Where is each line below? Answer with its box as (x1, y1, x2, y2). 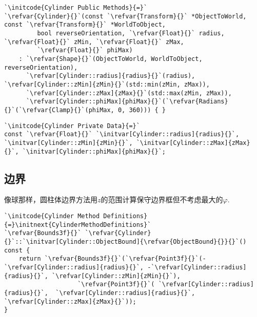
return (18, 255, 41, 263)
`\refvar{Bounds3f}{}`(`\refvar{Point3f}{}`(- (44, 255, 206, 263)
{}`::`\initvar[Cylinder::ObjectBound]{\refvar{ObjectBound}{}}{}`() (4, 238, 247, 245)
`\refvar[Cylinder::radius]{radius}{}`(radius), (26, 72, 195, 80)
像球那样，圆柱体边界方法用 (4, 194, 97, 205)
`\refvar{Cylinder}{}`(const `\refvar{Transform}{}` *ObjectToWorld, (4, 12, 247, 20)
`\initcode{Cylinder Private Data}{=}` (4, 122, 140, 130)
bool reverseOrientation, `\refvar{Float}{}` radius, (37, 29, 225, 37)
